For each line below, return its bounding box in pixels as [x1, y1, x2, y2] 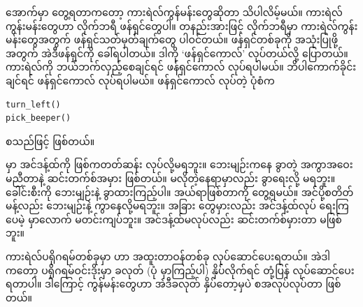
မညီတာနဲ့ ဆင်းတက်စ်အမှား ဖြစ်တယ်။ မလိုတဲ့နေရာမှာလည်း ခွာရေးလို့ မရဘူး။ [6, 170, 336, 185]
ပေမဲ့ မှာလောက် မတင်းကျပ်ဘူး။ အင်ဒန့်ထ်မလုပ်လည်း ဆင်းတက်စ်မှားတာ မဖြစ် [6, 211, 342, 226]
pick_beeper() [6, 113, 71, 123]
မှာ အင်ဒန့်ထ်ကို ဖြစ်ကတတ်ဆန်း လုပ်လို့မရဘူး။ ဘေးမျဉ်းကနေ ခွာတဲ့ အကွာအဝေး [6, 157, 353, 172]
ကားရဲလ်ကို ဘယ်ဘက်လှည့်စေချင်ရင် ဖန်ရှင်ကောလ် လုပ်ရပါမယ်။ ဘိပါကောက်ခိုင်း [6, 59, 357, 74]
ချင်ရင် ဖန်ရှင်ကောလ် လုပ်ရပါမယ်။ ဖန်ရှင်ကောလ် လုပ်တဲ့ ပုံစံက [6, 73, 275, 87]
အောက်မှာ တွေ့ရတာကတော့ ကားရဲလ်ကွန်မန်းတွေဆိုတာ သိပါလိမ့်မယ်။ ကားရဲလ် [6, 5, 343, 19]
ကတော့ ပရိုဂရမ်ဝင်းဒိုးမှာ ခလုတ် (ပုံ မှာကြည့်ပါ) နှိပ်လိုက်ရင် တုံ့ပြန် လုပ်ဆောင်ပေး [6, 262, 355, 277]
